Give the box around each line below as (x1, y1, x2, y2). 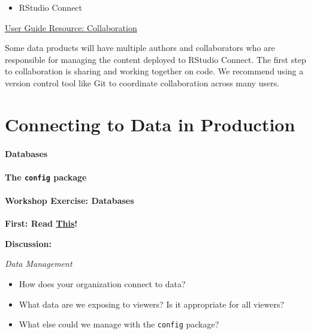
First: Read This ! (5, 217, 78, 230)
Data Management (5, 257, 73, 270)
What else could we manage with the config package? (19, 318, 219, 330)
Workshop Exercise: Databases (5, 194, 134, 206)
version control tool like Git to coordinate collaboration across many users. (5, 76, 280, 89)
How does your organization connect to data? (19, 277, 186, 290)
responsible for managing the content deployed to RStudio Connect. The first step (5, 53, 306, 65)
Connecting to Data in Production (5, 112, 295, 136)
